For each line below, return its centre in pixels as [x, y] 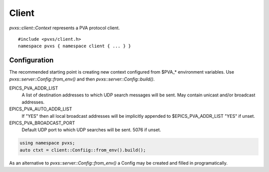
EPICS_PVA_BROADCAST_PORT [42, 123]
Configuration [31, 60]
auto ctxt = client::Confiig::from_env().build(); [83, 150]
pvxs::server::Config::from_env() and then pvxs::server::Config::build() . [82, 79]
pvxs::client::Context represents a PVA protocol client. [65, 28]
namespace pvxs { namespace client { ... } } [75, 46]
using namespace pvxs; [47, 143]
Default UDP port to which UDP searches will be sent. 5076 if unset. [91, 130]
